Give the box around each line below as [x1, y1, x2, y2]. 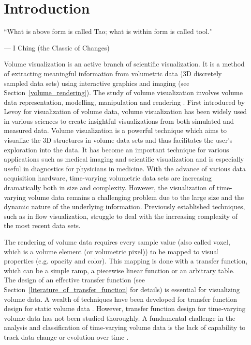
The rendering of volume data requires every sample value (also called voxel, [4, 237, 230, 246]
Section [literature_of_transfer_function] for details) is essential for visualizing [4, 284, 240, 294]
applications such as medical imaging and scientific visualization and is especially [4, 154, 244, 164]
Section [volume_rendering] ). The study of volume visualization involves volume [4, 87, 243, 98]
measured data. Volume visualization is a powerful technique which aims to [4, 125, 227, 135]
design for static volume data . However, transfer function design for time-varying [4, 303, 246, 313]
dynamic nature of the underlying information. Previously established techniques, [4, 201, 245, 212]
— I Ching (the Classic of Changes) [4, 42, 110, 52]
